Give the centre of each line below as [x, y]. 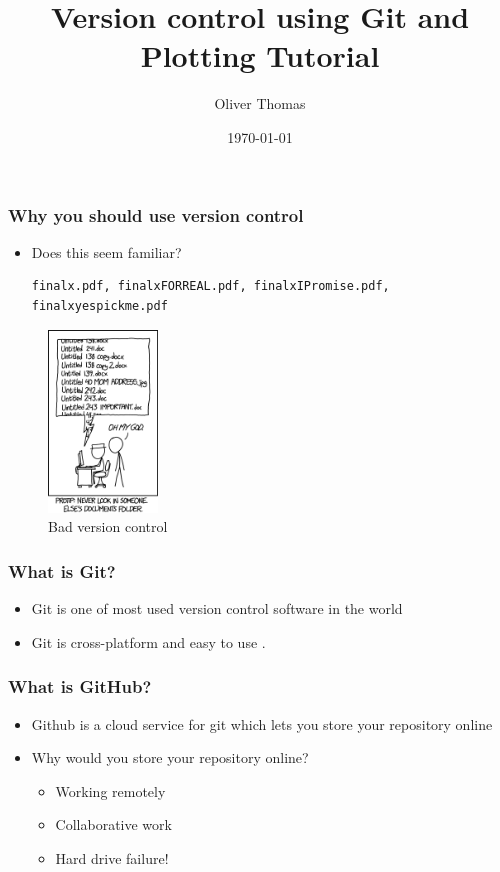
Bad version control [108, 526]
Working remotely [110, 790]
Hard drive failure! [112, 857]
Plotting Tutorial [260, 55]
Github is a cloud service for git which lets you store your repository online [262, 723]
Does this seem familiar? [106, 251]
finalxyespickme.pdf [99, 305]
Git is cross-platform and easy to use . [148, 641]
